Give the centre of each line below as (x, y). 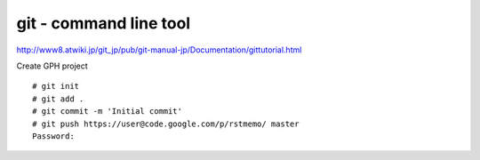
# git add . (58, 99)
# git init (56, 86)
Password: (53, 136)
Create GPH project (52, 66)
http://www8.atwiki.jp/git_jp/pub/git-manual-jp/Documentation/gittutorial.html (159, 50)
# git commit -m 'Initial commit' (107, 112)
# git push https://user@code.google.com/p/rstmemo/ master (166, 124)
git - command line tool (104, 23)
